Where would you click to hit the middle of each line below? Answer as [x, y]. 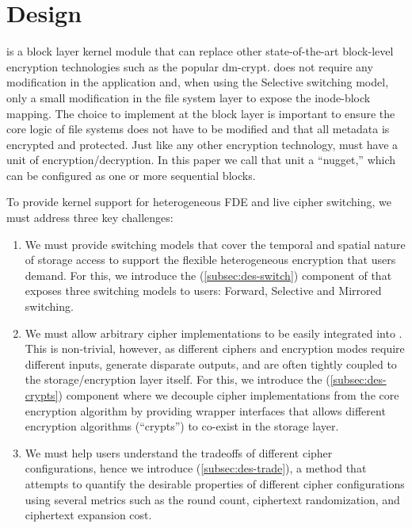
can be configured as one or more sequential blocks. [131, 175]
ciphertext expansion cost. [88, 515]
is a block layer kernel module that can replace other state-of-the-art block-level [200, 51]
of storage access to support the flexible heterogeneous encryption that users [210, 260]
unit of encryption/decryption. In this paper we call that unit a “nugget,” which [201, 160]
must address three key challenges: [90, 218]
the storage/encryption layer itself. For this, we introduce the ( [177, 379]
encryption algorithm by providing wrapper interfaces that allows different [205, 410]
